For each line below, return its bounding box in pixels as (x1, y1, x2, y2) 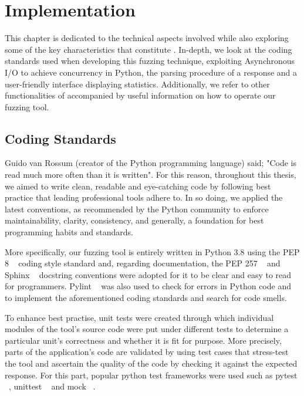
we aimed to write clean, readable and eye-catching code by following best (5, 180, 271, 192)
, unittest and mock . (9, 380, 96, 392)
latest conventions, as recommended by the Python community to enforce (5, 202, 269, 215)
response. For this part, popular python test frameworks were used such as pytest (5, 368, 298, 381)
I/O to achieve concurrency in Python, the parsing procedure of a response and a (5, 66, 298, 78)
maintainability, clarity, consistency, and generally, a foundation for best (5, 214, 264, 226)
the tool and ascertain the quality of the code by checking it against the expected (5, 357, 298, 369)
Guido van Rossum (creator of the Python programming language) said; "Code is (5, 157, 296, 169)
